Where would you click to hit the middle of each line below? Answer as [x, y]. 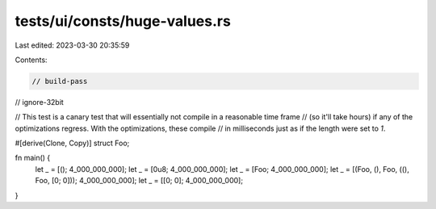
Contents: [31, 60]
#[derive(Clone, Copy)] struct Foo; [72, 143]
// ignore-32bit [39, 102]
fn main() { [33, 158]
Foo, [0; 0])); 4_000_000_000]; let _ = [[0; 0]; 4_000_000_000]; [139, 181]
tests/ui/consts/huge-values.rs [123, 21]
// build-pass [60, 81]
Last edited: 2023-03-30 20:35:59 [72, 45]
